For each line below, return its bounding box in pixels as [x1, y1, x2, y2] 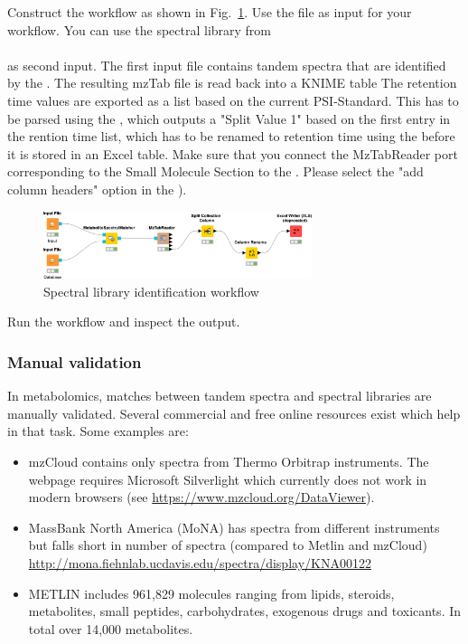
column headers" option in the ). [7, 179, 187, 198]
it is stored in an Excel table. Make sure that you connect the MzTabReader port [7, 144, 458, 163]
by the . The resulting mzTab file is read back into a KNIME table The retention [7, 73, 457, 92]
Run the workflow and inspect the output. [7, 312, 240, 331]
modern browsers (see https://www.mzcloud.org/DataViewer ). [28, 488, 375, 507]
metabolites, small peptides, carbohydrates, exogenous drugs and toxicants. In [28, 601, 462, 620]
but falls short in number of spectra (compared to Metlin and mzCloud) [28, 535, 427, 554]
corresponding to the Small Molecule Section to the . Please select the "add [7, 162, 424, 181]
